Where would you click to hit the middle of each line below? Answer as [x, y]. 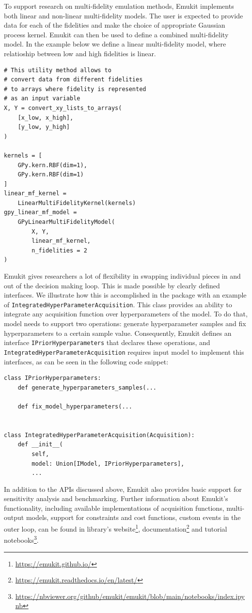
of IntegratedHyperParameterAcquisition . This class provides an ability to [118, 304]
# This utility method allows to [58, 70]
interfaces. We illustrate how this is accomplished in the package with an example [125, 295]
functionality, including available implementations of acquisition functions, [114, 508]
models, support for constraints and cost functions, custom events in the [133, 517]
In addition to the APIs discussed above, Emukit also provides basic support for [123, 489]
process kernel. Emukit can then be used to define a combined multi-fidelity [116, 34]
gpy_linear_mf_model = [40, 212]
